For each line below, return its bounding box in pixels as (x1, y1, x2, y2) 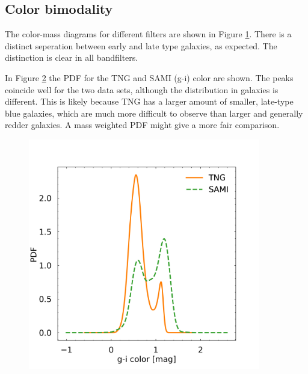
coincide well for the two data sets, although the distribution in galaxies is (5, 83, 279, 96)
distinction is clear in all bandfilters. (5, 51, 138, 64)
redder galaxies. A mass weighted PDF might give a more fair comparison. (5, 118, 280, 131)
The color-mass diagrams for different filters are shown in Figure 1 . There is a (5, 28, 292, 40)
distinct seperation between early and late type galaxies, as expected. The (5, 39, 277, 52)
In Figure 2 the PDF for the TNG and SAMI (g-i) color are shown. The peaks (5, 71, 294, 84)
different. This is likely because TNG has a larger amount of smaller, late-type (5, 95, 294, 108)
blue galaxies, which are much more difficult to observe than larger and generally (5, 106, 303, 119)
